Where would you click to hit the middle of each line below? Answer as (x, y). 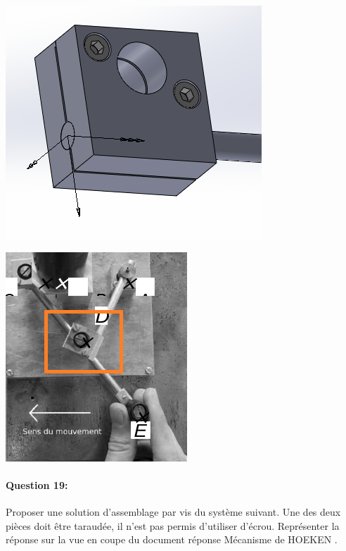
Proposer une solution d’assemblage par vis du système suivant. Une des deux (173, 511)
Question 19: (37, 484)
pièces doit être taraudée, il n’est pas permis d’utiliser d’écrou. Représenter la (173, 525)
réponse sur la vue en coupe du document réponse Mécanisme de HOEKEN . (172, 539)
